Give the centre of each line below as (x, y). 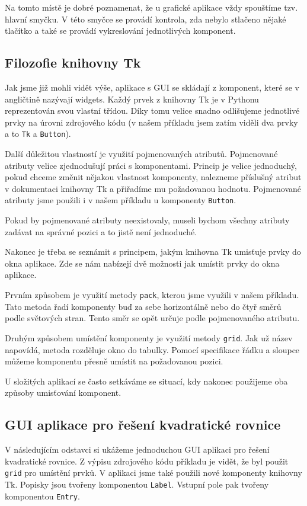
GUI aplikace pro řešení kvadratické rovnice (143, 425)
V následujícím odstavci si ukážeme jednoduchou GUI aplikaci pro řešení (137, 449)
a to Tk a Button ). (38, 134)
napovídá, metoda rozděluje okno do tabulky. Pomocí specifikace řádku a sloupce (152, 349)
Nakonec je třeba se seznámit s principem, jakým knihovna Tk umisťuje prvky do (153, 252)
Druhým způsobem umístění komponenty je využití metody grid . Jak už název (149, 337)
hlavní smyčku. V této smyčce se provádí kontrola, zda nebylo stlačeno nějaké (145, 19)
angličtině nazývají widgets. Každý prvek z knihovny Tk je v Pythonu (132, 99)
